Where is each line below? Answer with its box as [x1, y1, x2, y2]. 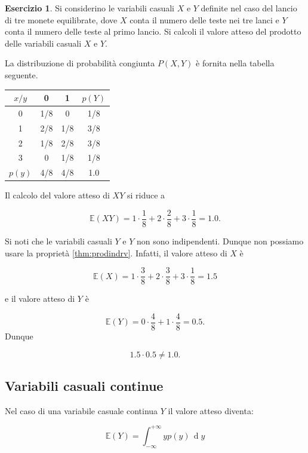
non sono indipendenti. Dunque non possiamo [136, 235, 304, 247]
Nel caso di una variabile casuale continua [5, 404, 158, 417]
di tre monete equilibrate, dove [5, 13, 118, 26]
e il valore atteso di [5, 292, 75, 305]
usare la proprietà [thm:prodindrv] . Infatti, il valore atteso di [5, 246, 227, 259]
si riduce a [127, 189, 165, 201]
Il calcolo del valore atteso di [5, 189, 110, 201]
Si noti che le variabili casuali [5, 235, 112, 247]
